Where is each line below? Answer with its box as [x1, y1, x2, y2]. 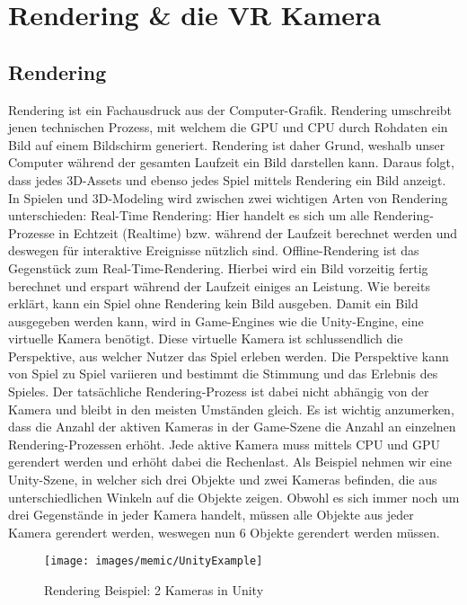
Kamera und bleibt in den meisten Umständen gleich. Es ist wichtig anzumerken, [8, 399, 454, 418]
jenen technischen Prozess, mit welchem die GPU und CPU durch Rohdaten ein [8, 118, 448, 137]
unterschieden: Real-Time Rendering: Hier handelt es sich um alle [8, 206, 370, 225]
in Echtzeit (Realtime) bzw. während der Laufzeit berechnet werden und [58, 223, 458, 242]
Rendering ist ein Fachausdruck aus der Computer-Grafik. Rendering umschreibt [8, 100, 453, 119]
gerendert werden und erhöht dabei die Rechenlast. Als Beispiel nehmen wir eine [8, 452, 452, 471]
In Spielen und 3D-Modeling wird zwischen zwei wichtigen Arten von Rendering [8, 188, 448, 207]
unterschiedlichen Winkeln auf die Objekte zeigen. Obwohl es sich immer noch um [8, 487, 460, 506]
